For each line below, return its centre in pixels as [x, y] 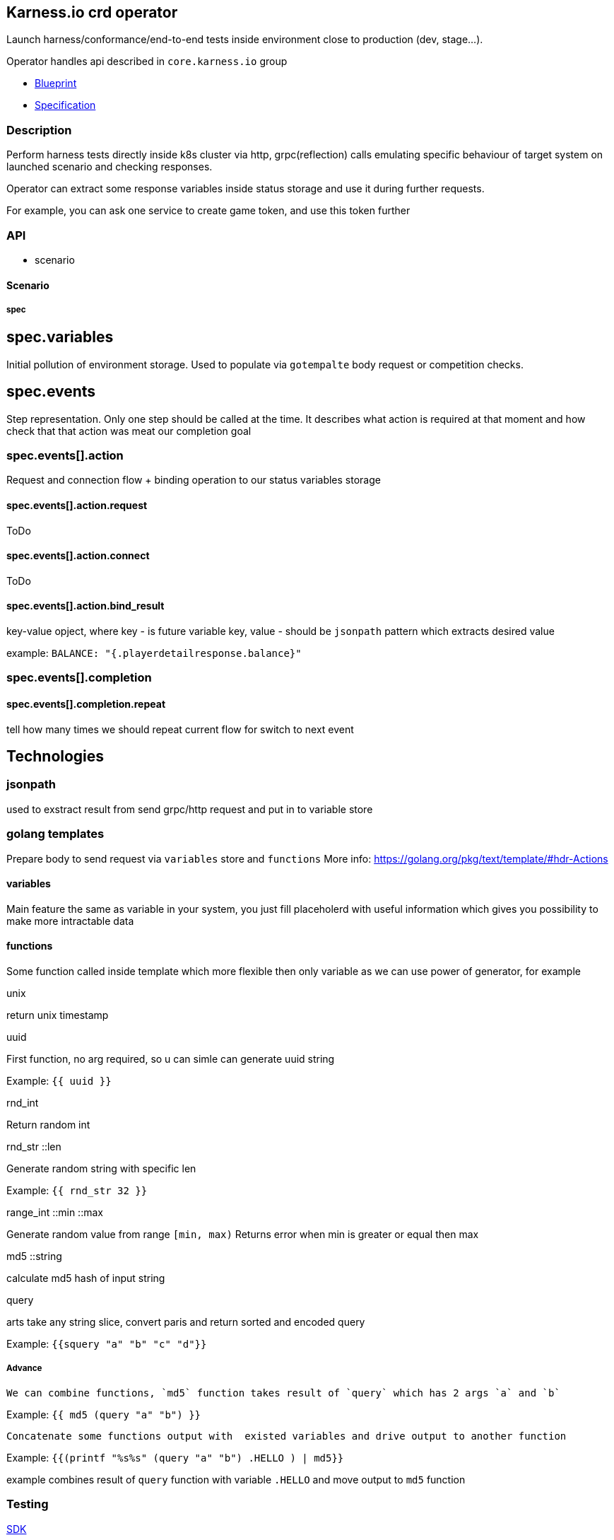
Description [39, 130]
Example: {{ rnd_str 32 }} [77, 1190]
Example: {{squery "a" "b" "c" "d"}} [107, 1343]
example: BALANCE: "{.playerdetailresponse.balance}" [154, 653]
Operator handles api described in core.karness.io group [147, 62]
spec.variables [60, 337]
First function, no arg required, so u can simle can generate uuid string [171, 1058]
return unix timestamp [58, 1015]
